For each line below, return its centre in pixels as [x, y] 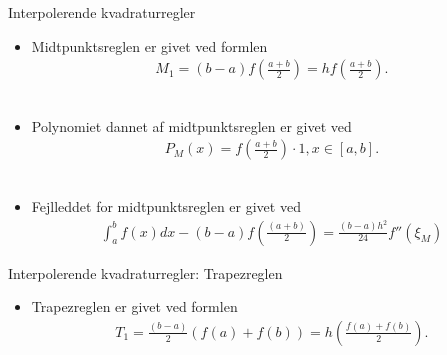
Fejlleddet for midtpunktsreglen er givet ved [166, 206]
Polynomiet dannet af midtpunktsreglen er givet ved [191, 125]
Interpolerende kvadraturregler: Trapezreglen [145, 272]
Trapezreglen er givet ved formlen [134, 306]
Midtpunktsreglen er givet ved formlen [149, 45]
